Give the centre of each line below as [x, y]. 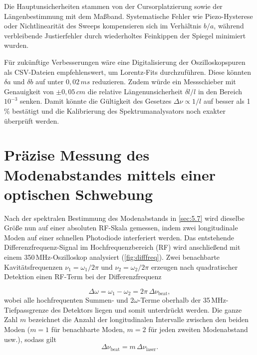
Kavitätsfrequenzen [33, 266]
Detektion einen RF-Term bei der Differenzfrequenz [83, 276]
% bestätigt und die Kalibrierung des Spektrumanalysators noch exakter [115, 110]
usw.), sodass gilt [30, 339]
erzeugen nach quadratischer [194, 266]
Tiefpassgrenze [26, 309]
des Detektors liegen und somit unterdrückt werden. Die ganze [146, 309]
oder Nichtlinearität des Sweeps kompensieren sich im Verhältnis [103, 26]
